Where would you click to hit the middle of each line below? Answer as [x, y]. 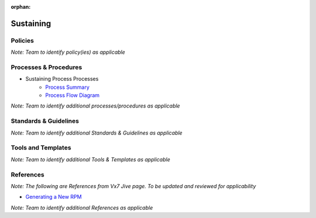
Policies [23, 40]
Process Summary [68, 87]
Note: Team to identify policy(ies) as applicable [68, 52]
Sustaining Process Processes [62, 79]
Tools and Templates [41, 148]
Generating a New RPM [54, 197]
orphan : [21, 7]
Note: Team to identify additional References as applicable [82, 207]
